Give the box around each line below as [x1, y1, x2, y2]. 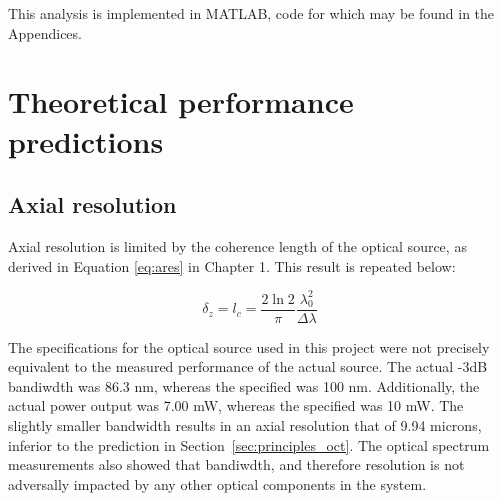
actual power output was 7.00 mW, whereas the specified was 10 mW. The [8, 395, 464, 416]
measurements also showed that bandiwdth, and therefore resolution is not [8, 454, 465, 475]
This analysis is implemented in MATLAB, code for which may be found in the [8, 3, 495, 23]
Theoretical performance [8, 81, 354, 122]
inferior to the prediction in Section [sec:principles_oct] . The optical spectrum [8, 434, 490, 455]
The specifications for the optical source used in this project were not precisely [8, 336, 490, 357]
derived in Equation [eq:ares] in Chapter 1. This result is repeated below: [8, 255, 456, 276]
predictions [8, 120, 164, 161]
